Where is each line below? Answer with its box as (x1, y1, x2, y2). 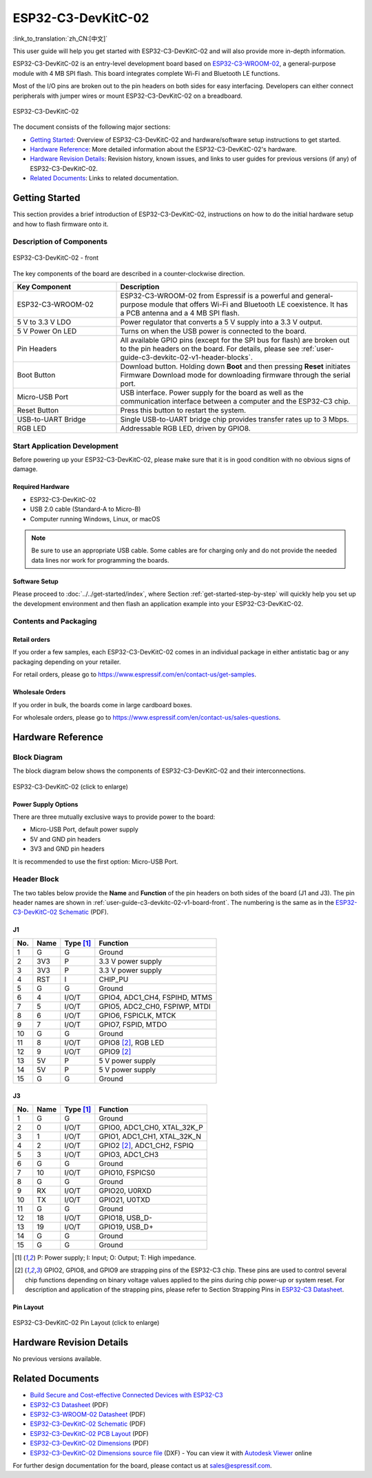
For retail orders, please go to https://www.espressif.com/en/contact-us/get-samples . (12, 670, 257, 678)
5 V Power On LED (17, 326, 77, 336)
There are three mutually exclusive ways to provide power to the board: (12, 813, 216, 821)
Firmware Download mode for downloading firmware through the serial (120, 371, 351, 380)
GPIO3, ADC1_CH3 (99, 1149, 159, 1159)
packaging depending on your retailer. (12, 658, 121, 666)
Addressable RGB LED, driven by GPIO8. (120, 424, 251, 433)
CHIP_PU (99, 975, 129, 984)
